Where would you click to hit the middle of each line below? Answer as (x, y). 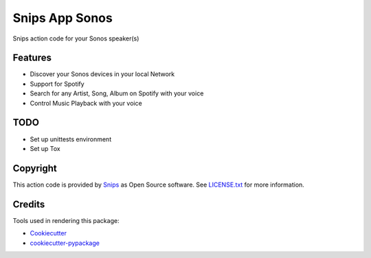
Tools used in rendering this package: (66, 220)
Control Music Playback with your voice (86, 103)
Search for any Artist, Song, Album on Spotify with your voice (117, 93)
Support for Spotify (57, 84)
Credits (29, 204)
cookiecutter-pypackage (65, 243)
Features (32, 58)
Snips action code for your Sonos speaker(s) (76, 38)
